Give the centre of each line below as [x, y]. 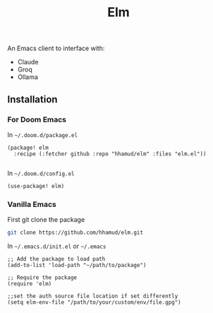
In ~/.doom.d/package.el [43, 134]
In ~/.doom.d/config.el [41, 173]
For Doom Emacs [37, 119]
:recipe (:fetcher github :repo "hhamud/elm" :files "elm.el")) [110, 154]
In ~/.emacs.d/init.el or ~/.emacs [57, 246]
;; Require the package [42, 277]
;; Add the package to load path [56, 259]
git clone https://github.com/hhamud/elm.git [75, 233]
